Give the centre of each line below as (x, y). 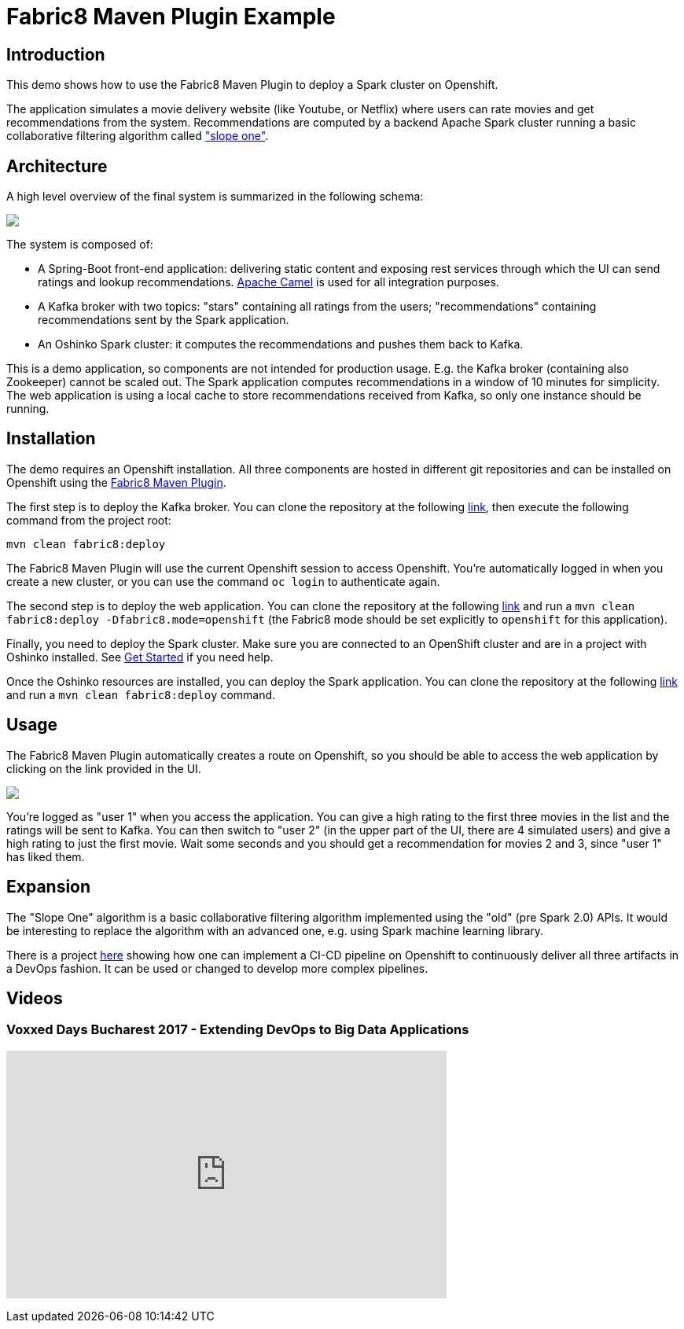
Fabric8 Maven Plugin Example (171, 17)
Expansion (49, 887)
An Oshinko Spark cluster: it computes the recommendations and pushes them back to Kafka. (281, 344)
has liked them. (46, 856)
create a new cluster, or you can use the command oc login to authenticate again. (223, 581)
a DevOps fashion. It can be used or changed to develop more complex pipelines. (217, 968)
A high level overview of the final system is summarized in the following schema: (215, 197)
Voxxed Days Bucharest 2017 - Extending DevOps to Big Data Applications (238, 1030)
